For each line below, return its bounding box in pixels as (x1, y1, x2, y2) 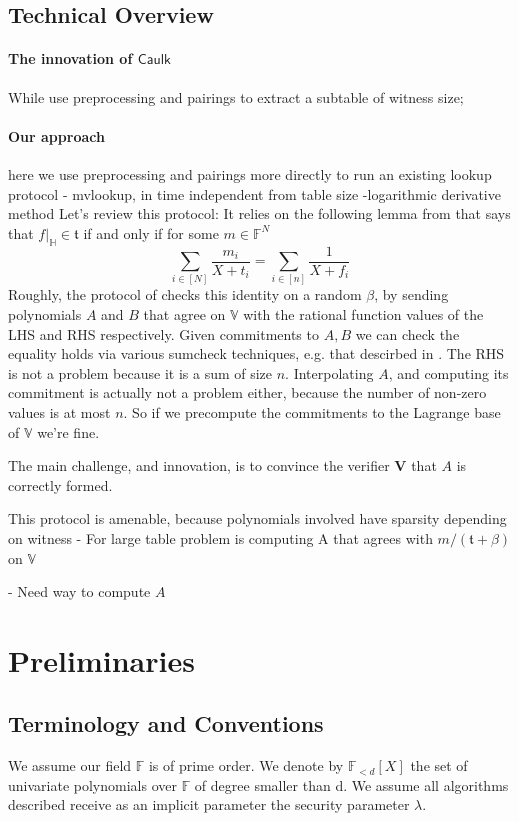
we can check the (355, 323, 460, 344)
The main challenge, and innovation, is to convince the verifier (8, 455, 390, 476)
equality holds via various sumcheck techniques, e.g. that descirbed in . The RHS (8, 343, 505, 364)
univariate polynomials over (8, 774, 177, 795)
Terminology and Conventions (8, 708, 324, 739)
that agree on (143, 304, 226, 324)
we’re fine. (37, 421, 100, 442)
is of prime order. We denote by (148, 755, 344, 776)
